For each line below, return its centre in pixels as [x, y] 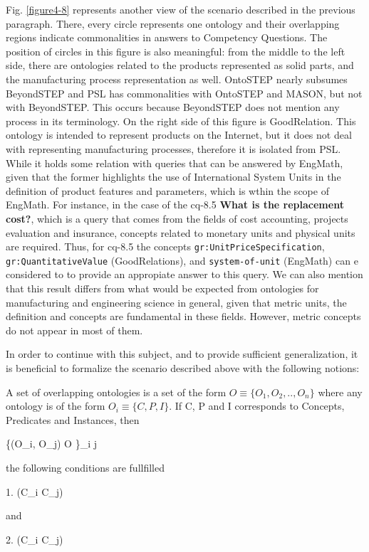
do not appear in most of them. [74, 330]
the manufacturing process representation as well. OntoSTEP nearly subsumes [177, 79]
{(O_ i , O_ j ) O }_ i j [52, 444]
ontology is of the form [56, 406]
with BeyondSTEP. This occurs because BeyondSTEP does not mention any [173, 107]
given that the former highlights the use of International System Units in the [173, 177]
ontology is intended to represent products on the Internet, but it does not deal [179, 135]
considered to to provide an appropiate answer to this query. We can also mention [184, 274]
